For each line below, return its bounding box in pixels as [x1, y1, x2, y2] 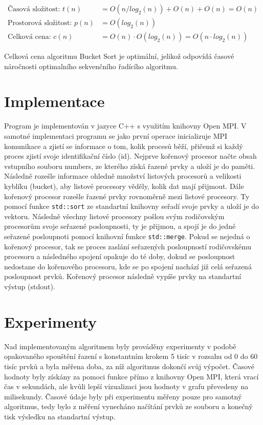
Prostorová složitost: [7, 19, 72, 27]
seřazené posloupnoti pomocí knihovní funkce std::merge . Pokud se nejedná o [4, 231, 250, 241]
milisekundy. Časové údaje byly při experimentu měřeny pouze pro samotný [4, 391, 242, 401]
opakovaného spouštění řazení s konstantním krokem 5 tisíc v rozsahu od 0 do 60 [4, 351, 258, 362]
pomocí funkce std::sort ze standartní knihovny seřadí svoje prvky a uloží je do [4, 201, 259, 211]
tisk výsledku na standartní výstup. [4, 411, 116, 421]
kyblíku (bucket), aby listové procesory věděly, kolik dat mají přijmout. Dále [4, 180, 244, 191]
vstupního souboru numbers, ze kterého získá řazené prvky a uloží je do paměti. [4, 160, 255, 171]
